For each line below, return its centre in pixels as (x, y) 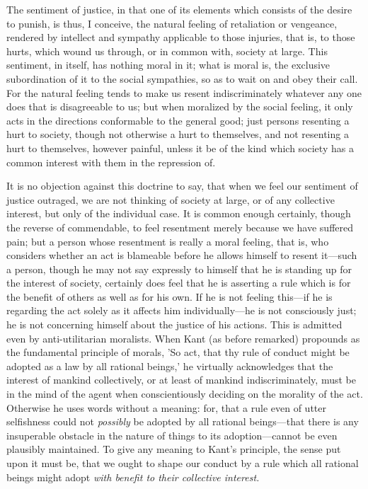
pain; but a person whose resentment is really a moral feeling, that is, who (168, 241)
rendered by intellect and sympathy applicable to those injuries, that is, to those (181, 37)
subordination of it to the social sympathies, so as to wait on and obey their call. (182, 78)
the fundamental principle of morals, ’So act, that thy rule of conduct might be (178, 352)
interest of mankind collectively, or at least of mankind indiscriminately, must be (181, 380)
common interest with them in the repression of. (111, 162)
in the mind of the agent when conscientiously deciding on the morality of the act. (185, 394)
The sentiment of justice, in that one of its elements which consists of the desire (179, 9)
